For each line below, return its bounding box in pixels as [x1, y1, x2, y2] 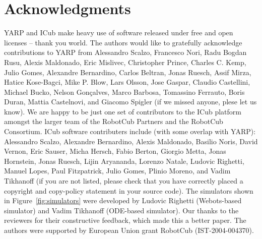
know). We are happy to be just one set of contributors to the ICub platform [4, 106, 241, 116]
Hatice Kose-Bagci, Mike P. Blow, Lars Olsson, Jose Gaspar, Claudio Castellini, [4, 77, 250, 87]
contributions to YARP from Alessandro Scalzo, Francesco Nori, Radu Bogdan [4, 47, 247, 57]
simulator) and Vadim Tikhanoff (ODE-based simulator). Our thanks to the [4, 205, 239, 215]
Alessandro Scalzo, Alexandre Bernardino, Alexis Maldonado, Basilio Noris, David [4, 136, 258, 146]
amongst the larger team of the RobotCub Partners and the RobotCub [4, 116, 223, 127]
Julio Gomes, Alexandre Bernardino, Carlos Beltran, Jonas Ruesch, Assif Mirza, [4, 67, 251, 77]
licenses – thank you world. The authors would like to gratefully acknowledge [4, 37, 242, 47]
